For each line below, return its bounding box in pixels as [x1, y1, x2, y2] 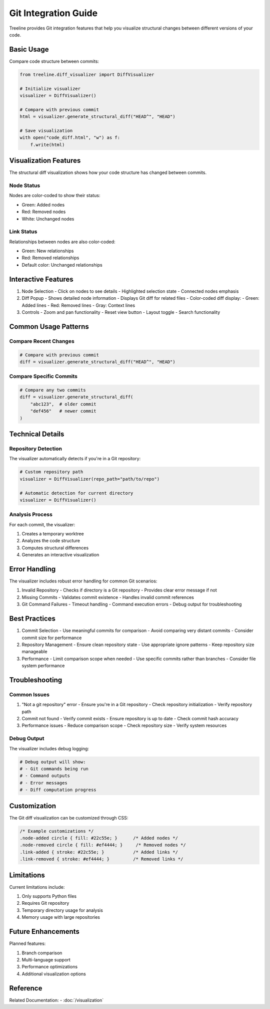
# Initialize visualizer [19, 86, 81, 91]
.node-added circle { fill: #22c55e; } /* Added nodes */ [19, 835, 178, 841]
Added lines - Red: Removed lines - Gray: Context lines [21, 302, 135, 308]
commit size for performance [21, 635, 82, 641]
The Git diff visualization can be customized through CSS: [9, 815, 128, 821]
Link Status [9, 228, 37, 235]
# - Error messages [19, 780, 67, 785]
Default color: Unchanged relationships [21, 262, 102, 268]
